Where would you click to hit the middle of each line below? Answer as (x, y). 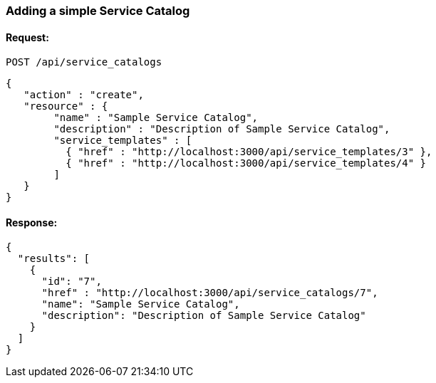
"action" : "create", (84, 95)
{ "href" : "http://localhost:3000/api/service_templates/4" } (246, 163)
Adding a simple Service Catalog (98, 11)
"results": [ (54, 259)
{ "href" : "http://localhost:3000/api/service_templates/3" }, (249, 152)
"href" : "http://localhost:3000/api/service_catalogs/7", (210, 293)
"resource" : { (66, 106)
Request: (27, 37)
